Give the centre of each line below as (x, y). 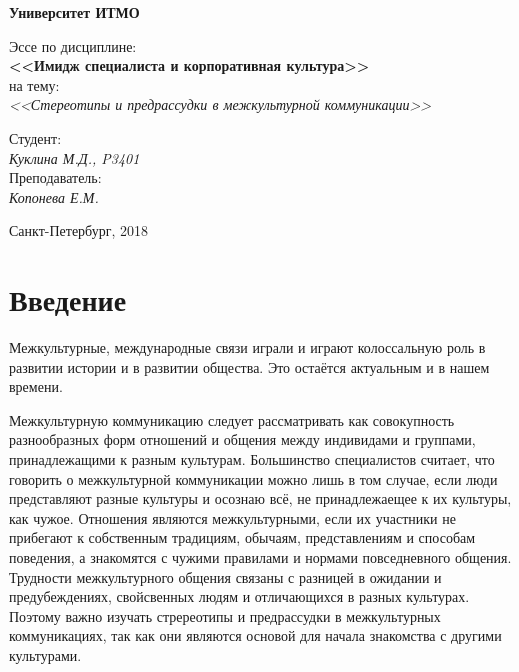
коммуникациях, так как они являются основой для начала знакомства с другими (255, 635)
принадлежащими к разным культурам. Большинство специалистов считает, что (252, 459)
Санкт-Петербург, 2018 (78, 230)
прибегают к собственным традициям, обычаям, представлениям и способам (242, 537)
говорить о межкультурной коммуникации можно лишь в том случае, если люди (253, 478)
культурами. (45, 654)
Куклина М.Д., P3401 (74, 157)
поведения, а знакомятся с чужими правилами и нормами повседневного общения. (260, 557)
